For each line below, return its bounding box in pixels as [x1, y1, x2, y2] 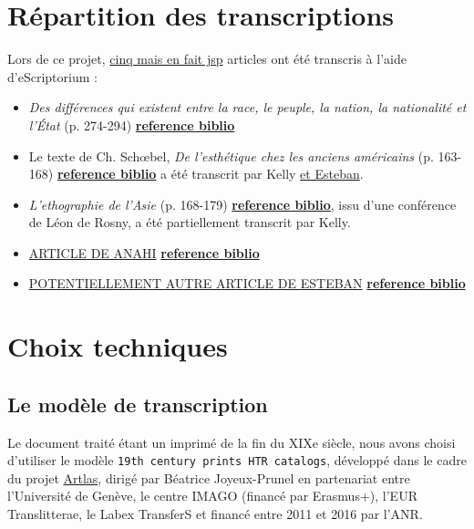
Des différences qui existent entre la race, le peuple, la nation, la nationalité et [28, 98, 467, 117]
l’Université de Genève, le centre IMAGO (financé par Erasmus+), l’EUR [7, 486, 417, 505]
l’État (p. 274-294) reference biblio [28, 115, 235, 134]
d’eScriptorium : [7, 67, 98, 86]
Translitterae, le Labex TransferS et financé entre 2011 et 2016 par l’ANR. [7, 504, 423, 524]
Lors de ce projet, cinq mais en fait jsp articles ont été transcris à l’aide [7, 49, 407, 68]
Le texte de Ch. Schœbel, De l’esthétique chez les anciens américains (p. [28, 146, 434, 165]
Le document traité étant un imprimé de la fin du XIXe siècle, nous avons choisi [7, 432, 456, 451]
